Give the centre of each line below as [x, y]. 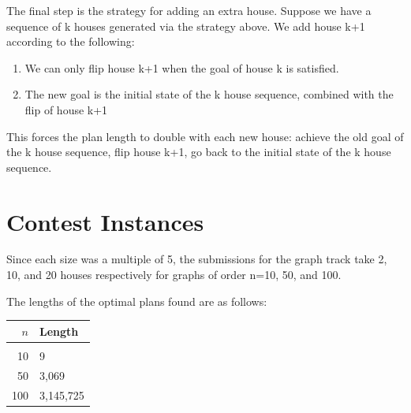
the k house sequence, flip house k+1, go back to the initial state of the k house [199, 152]
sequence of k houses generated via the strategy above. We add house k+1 [186, 26]
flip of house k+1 [66, 109]
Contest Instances [105, 221]
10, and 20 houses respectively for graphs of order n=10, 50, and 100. [174, 275]
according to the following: [71, 41]
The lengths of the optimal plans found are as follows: [137, 301]
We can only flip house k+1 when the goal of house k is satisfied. [182, 67]
